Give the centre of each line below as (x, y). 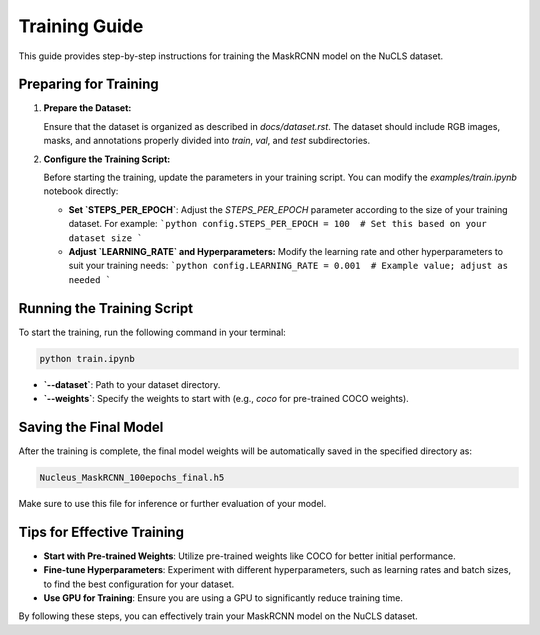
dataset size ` (106, 238)
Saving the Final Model (91, 426)
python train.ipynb (87, 358)
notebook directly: (81, 191)
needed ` (90, 279)
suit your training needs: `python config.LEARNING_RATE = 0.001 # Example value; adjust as (288, 266)
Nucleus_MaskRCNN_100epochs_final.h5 (132, 477)
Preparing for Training (88, 84)
